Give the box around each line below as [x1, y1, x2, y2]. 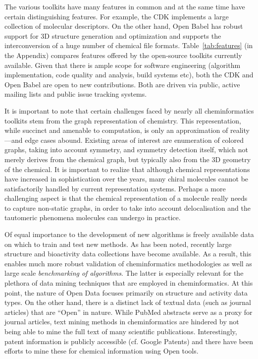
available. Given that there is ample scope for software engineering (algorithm [4, 60, 241, 70]
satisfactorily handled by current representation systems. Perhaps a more [4, 183, 226, 193]
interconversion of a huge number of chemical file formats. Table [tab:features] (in [4, 40, 253, 51]
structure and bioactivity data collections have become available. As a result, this [4, 248, 252, 259]
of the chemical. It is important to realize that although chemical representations [4, 164, 250, 174]
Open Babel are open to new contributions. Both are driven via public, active [4, 79, 240, 89]
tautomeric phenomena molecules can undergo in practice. [4, 212, 181, 223]
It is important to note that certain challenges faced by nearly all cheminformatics [4, 105, 254, 116]
